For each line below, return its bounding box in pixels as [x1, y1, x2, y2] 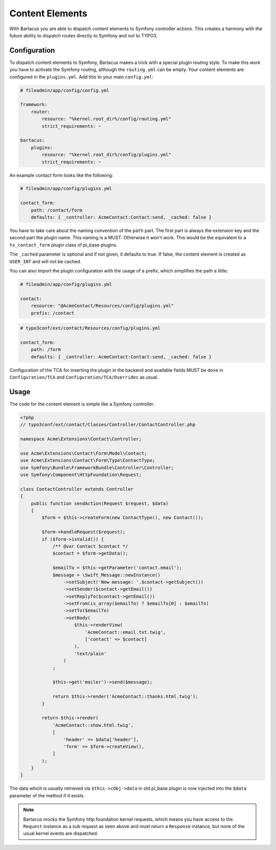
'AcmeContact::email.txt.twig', [84, 629, 166, 635]
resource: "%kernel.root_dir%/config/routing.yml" [41, 116, 171, 122]
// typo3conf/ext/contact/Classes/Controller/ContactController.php [20, 422, 196, 428]
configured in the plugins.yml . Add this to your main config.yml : [9, 74, 153, 80]
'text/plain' [74, 651, 107, 656]
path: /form [31, 347, 61, 353]
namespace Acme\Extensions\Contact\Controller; [20, 436, 142, 442]
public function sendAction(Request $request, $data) [31, 500, 169, 506]
